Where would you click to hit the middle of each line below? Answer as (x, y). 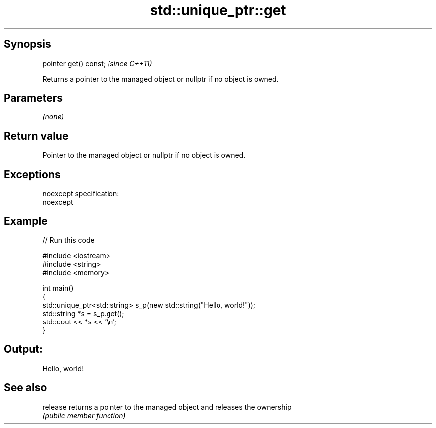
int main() (58, 288)
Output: (23, 349)
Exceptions (32, 174)
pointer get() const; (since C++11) (97, 63)
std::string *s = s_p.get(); (83, 313)
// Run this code (68, 240)
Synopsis (28, 44)
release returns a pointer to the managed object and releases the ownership (167, 407)
